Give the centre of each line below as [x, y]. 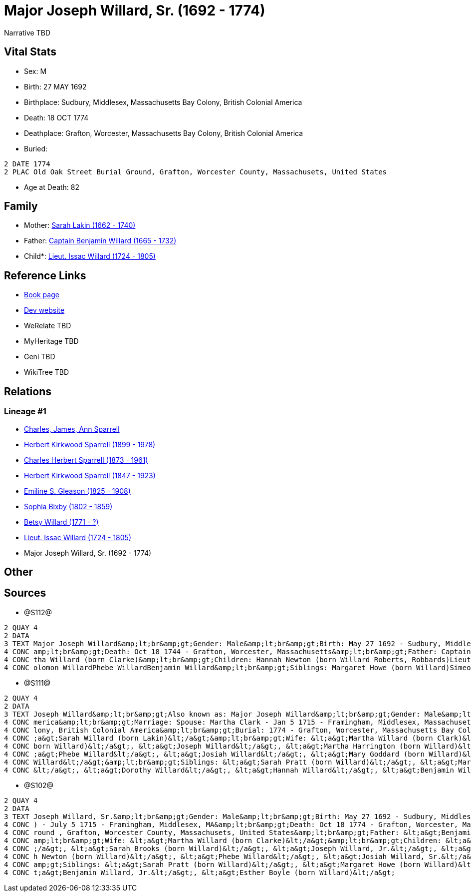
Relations [28, 391]
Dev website [44, 310]
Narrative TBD [27, 32]
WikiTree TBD [47, 372]
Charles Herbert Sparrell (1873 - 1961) [86, 460]
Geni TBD [40, 357]
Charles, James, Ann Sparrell [72, 429]
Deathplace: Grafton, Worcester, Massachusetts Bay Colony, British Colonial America [164, 133]
